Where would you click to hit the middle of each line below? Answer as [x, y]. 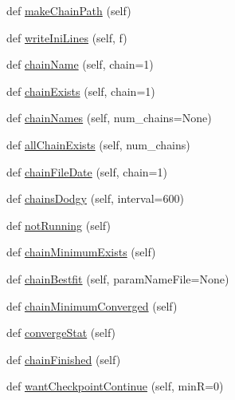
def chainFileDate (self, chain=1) [87, 171]
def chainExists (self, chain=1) [81, 91]
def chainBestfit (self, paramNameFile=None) [118, 278]
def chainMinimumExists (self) [81, 252]
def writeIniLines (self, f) [67, 37]
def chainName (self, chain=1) [80, 64]
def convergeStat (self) [61, 333]
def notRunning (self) [59, 225]
